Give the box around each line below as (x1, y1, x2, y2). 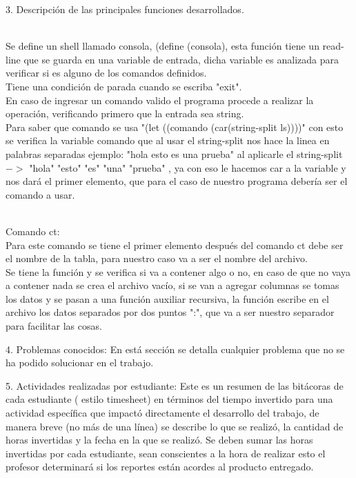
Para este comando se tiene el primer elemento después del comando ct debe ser (6, 237, 344, 252)
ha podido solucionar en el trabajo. (6, 355, 154, 370)
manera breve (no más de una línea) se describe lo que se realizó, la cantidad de (6, 419, 344, 433)
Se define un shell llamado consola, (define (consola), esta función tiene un (6, 39, 319, 53)
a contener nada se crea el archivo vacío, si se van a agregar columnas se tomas (6, 278, 339, 292)
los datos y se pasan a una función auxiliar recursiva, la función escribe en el (6, 291, 329, 306)
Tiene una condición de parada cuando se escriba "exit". (6, 79, 242, 93)
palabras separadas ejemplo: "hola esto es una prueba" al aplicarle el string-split (6, 146, 343, 161)
